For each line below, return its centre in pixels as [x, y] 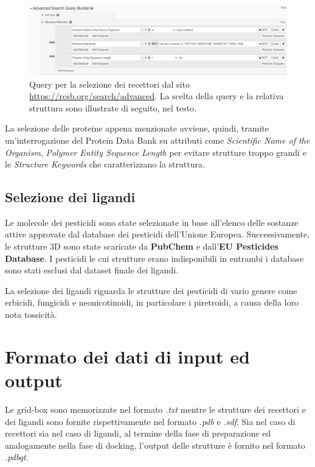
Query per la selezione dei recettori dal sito [109, 84]
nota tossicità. [31, 314]
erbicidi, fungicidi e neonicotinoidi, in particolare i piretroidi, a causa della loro [152, 302]
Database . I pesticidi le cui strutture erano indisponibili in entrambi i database [154, 258]
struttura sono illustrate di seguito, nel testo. [113, 107]
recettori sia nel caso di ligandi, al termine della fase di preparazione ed [138, 433]
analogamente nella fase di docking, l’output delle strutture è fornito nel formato [155, 445]
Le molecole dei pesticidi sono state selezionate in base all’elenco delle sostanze [152, 222]
